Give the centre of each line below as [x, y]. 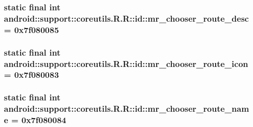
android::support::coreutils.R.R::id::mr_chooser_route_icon [126, 63]
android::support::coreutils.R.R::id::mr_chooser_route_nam [126, 109]
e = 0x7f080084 [35, 120]
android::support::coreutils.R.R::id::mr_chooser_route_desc [126, 18]
